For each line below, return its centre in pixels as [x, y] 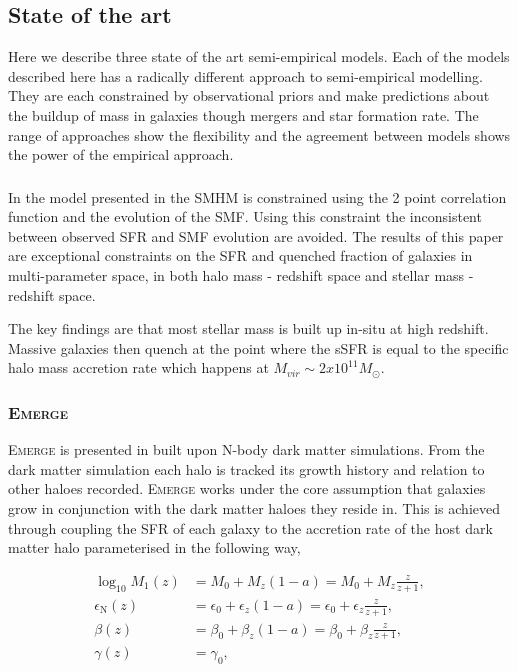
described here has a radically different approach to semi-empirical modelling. [245, 75]
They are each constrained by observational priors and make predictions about [249, 95]
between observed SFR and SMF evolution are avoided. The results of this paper [256, 235]
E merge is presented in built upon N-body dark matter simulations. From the [246, 449]
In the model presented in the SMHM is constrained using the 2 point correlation [257, 196]
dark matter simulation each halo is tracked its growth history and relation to [246, 468]
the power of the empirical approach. [121, 154]
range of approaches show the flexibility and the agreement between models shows [259, 134]
